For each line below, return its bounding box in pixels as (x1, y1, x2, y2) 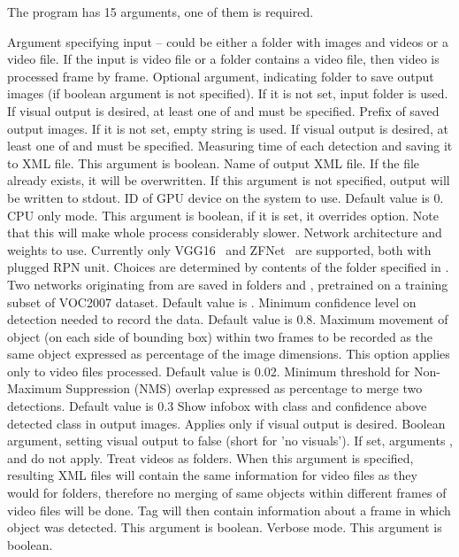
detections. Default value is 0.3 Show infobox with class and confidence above (7, 397, 427, 415)
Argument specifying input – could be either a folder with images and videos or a (7, 32, 448, 50)
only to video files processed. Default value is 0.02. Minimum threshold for (7, 361, 410, 380)
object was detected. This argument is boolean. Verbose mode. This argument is (7, 518, 442, 537)
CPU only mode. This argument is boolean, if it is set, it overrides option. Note (7, 205, 439, 224)
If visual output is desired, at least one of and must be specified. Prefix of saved (7, 101, 440, 120)
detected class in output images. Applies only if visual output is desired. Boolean (7, 414, 446, 432)
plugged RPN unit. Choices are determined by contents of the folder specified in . (7, 258, 449, 276)
